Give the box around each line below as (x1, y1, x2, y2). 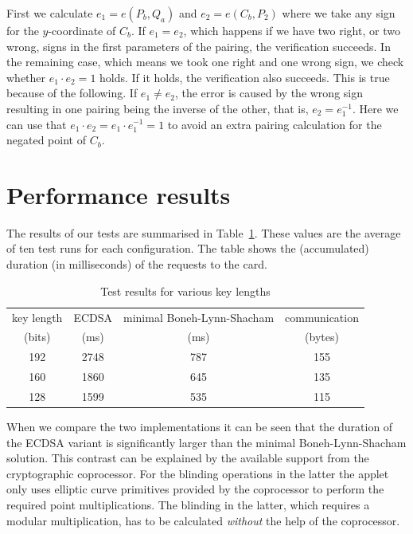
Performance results (6, 178, 231, 210)
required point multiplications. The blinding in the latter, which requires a (6, 496, 370, 512)
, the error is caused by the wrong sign (174, 84, 363, 101)
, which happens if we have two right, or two (183, 22, 400, 38)
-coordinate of (48, 22, 116, 38)
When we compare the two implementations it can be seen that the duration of (6, 418, 393, 434)
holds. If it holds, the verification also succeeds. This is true (99, 69, 390, 85)
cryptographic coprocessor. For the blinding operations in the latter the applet (6, 465, 389, 481)
